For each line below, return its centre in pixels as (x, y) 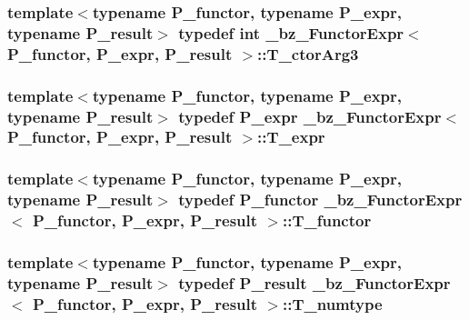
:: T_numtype (332, 303)
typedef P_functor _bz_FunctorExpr (320, 200)
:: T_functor (327, 220)
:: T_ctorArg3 (308, 53)
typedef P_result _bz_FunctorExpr (314, 282)
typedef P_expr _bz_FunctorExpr (310, 116)
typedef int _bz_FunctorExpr (291, 32)
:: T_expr (291, 137)
